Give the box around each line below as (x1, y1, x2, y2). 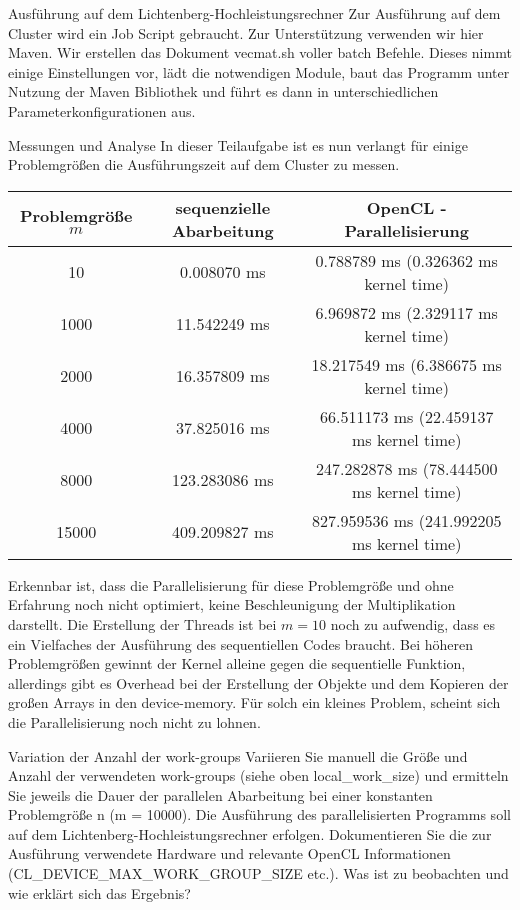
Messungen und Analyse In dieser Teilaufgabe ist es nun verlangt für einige (8, 134, 468, 155)
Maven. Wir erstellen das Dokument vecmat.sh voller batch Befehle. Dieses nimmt (8, 42, 512, 63)
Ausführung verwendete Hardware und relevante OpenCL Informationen (8, 843, 451, 864)
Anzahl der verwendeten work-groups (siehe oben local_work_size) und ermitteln (8, 765, 509, 786)
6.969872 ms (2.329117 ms (315, 300, 498, 324)
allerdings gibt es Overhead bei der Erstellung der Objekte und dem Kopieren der (8, 672, 509, 693)
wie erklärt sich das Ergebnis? (8, 882, 191, 903)
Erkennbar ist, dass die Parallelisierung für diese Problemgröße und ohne (8, 574, 454, 595)
